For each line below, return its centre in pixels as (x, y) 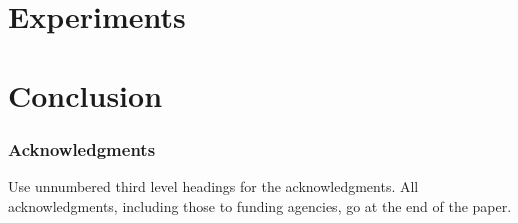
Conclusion (85, 94)
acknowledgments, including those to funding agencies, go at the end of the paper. (260, 205)
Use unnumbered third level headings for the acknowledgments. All (213, 185)
